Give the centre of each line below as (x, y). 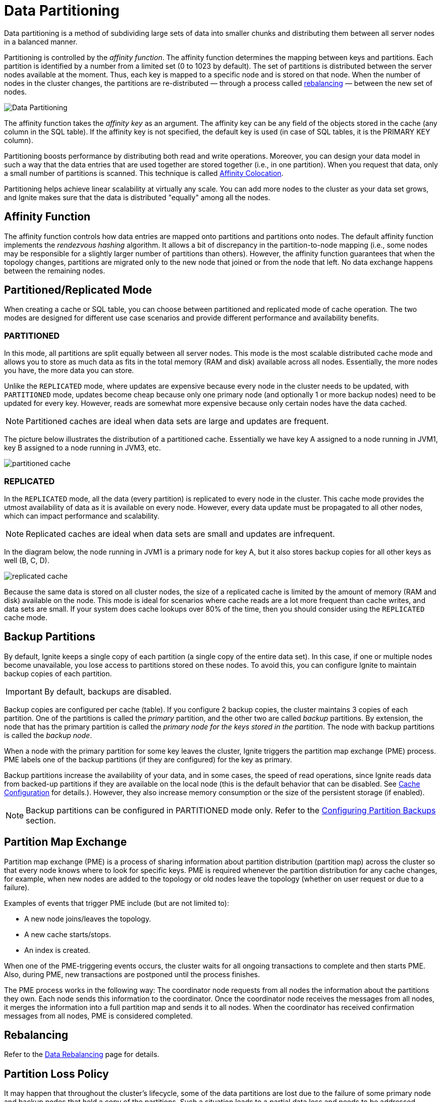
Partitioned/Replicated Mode (78, 290)
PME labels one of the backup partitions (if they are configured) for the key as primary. (148, 759)
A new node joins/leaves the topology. (88, 919)
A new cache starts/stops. (68, 934)
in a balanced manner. (41, 41)
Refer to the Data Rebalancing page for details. (82, 1054)
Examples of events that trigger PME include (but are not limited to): (117, 903)
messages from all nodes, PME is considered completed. (98, 1016)
